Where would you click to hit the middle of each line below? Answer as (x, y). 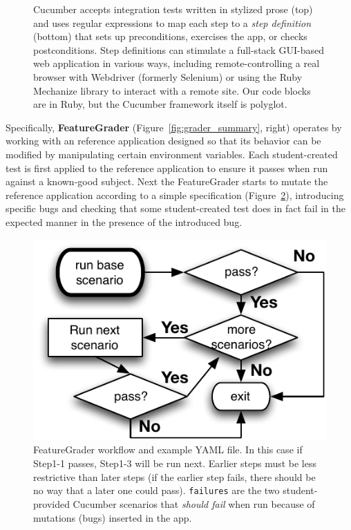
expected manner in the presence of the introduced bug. (124, 221)
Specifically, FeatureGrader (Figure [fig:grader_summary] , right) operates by (174, 127)
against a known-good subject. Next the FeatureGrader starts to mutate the (167, 181)
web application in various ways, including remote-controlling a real (177, 63)
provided (51, 503)
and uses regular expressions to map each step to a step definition (172, 22)
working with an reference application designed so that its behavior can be (163, 141)
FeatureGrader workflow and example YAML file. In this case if (168, 449)
